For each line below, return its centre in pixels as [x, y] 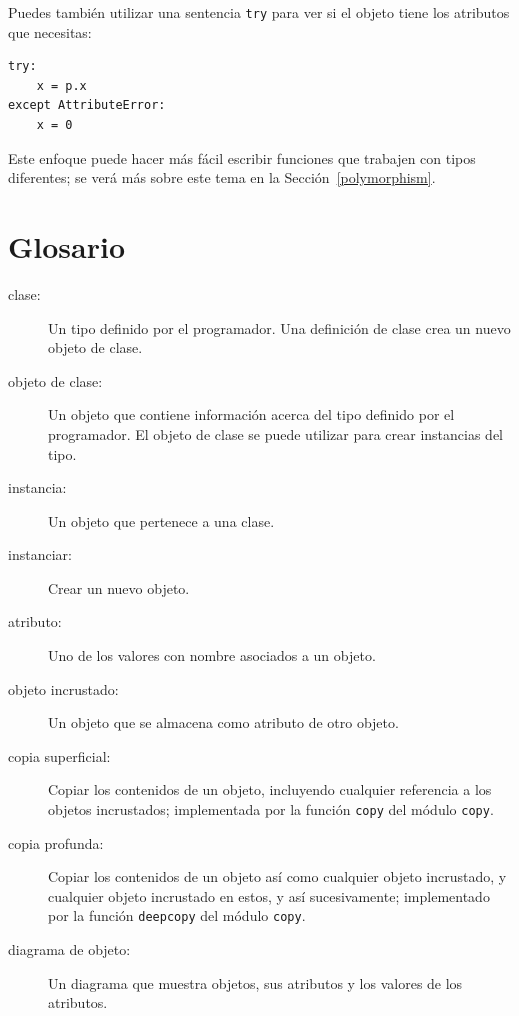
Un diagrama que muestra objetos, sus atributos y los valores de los [255, 982]
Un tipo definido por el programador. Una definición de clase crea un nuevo [279, 327]
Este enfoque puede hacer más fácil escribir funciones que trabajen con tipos [242, 157]
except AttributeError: [87, 105]
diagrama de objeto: [69, 949]
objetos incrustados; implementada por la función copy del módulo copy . [271, 809]
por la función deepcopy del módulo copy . [177, 915]
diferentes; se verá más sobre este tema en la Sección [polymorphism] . [222, 177]
